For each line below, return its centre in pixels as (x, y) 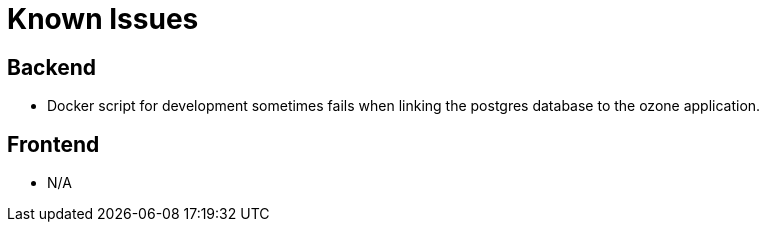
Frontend (53, 144)
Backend (51, 67)
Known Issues (103, 19)
